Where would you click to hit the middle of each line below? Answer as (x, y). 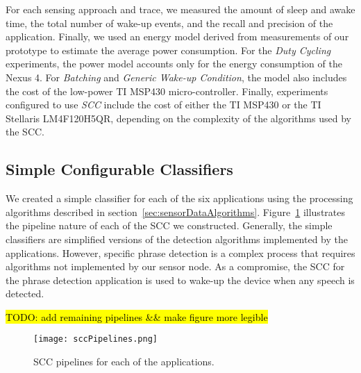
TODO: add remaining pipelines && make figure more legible (137, 316)
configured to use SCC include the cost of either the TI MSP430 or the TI (163, 105)
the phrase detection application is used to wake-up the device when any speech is (180, 280)
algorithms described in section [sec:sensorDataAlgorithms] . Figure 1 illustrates (175, 212)
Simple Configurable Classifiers (119, 169)
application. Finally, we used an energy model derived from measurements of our (177, 36)
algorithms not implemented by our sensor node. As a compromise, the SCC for (175, 266)
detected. (25, 293)
